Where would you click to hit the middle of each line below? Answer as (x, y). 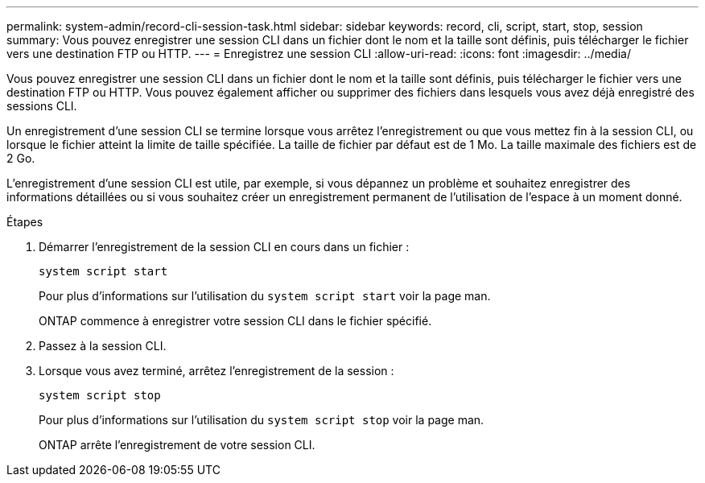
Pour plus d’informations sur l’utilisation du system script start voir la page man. (265, 296)
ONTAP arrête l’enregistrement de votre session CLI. (177, 445)
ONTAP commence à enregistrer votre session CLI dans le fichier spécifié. (235, 321)
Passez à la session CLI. (103, 346)
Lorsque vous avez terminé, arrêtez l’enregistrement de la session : (216, 371)
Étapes (25, 222)
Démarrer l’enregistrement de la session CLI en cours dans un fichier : (224, 247)
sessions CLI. (42, 106)
